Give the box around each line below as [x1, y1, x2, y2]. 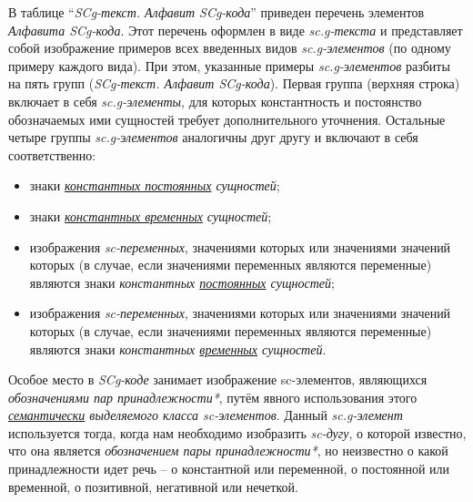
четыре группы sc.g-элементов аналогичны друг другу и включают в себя [8, 128, 418, 147]
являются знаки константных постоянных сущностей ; [29, 272, 335, 292]
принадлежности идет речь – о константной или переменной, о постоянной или [8, 459, 450, 478]
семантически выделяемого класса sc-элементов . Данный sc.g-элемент [8, 405, 403, 425]
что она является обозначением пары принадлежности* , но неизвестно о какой [8, 441, 448, 460]
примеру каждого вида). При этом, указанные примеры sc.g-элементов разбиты [8, 56, 450, 75]
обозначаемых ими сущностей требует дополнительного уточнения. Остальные [8, 109, 446, 128]
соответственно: [8, 145, 96, 164]
